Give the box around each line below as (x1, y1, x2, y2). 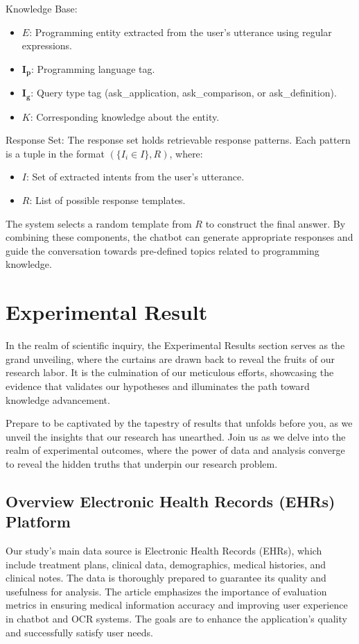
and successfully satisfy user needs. (6, 625, 153, 639)
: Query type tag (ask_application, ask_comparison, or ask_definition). (30, 85, 337, 100)
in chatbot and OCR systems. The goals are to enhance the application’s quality (6, 611, 347, 626)
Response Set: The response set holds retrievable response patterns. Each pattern (6, 133, 351, 147)
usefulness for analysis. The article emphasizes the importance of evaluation (6, 584, 327, 598)
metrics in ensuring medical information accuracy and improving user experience (6, 598, 348, 612)
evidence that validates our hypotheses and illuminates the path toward (6, 378, 310, 393)
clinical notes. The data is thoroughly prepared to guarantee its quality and (6, 570, 326, 585)
